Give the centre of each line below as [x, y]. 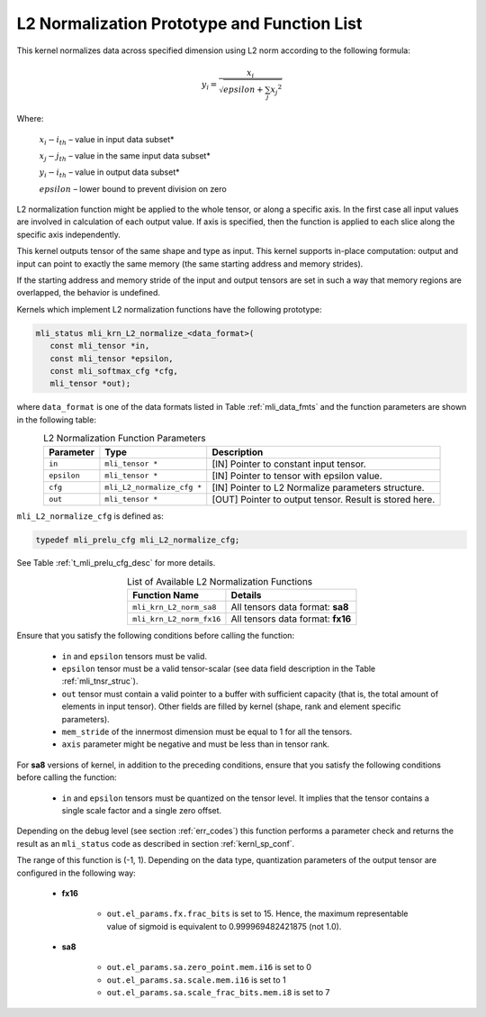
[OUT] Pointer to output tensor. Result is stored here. [324, 499]
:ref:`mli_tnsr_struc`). [100, 681]
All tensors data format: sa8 [290, 607]
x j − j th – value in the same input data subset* [125, 156]
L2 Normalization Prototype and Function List [189, 23]
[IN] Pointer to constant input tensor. [289, 464]
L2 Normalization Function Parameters [125, 439]
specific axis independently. [68, 234]
